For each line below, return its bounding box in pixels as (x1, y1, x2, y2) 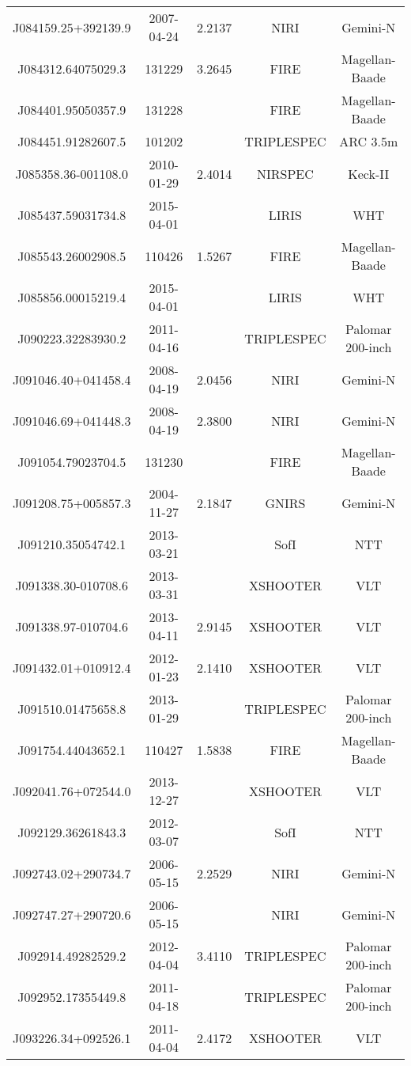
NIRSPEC (257, 164, 314, 183)
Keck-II (348, 164, 390, 183)
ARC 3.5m (339, 132, 398, 150)
